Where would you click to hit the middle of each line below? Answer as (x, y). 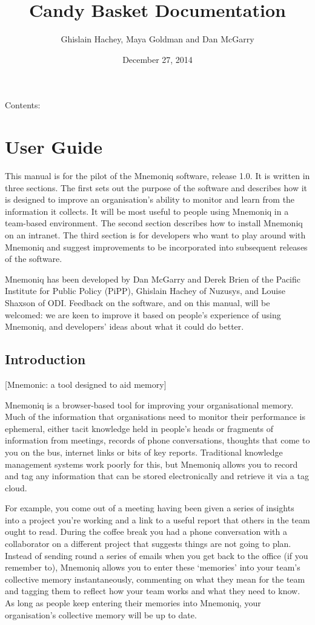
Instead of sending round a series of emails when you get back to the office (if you (157, 555)
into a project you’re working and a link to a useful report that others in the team (157, 519)
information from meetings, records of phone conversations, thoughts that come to (157, 440)
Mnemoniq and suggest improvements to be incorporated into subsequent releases (156, 247)
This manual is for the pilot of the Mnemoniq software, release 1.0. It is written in (157, 176)
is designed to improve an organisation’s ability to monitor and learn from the (150, 199)
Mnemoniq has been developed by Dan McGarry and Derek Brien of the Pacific (153, 279)
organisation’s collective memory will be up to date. (101, 614)
